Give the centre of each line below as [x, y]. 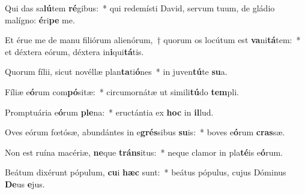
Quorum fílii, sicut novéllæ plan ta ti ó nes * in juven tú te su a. [116, 72]
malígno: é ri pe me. [40, 19]
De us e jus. [25, 184]
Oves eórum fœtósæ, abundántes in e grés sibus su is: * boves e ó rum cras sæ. [145, 132]
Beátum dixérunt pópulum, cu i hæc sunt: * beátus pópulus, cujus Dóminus [146, 172]
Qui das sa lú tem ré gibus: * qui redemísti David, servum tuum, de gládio [140, 8]
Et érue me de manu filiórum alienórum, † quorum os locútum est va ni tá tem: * [153, 40]
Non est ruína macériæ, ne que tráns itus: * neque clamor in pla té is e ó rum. [144, 152]
